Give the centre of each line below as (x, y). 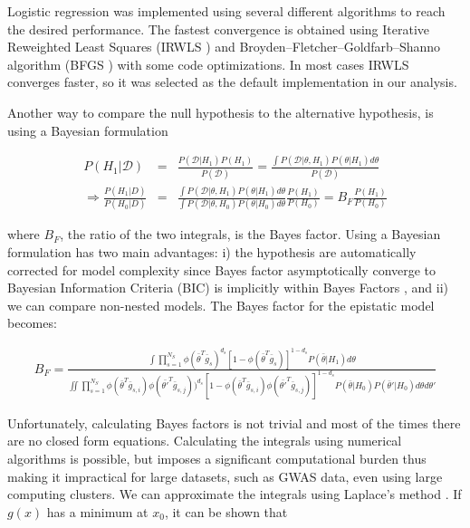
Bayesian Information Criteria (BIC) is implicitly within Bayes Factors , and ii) (228, 288)
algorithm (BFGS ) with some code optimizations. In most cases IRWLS (208, 64)
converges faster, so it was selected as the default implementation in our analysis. (232, 82)
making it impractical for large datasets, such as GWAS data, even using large (225, 476)
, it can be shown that (226, 511)
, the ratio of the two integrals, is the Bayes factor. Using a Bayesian (250, 234)
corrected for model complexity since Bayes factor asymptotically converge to (222, 269)
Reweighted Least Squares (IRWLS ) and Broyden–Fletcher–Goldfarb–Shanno (224, 47)
